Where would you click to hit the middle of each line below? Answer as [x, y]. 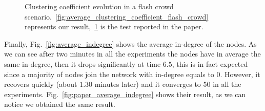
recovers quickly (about [41, 84]
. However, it [240, 74]
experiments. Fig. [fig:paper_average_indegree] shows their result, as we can [125, 94]
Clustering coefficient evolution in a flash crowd [99, 6]
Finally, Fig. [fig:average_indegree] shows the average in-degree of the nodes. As [130, 43]
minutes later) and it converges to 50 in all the [168, 84]
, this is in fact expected [210, 63]
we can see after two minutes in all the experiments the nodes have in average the [132, 54]
